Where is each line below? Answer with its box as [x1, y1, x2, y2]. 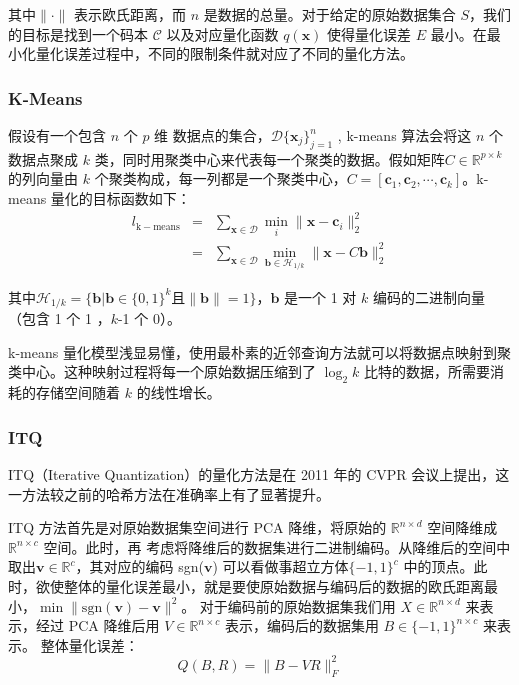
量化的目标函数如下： [50, 187, 191, 208]
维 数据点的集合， [154, 125, 271, 145]
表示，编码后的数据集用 [224, 615, 379, 636]
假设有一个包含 [8, 125, 106, 145]
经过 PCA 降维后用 [35, 615, 160, 636]
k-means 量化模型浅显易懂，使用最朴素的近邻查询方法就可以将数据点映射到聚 [8, 341, 511, 362]
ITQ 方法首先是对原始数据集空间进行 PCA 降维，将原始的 [8, 517, 387, 538]
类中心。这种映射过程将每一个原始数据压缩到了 [8, 361, 316, 382]
